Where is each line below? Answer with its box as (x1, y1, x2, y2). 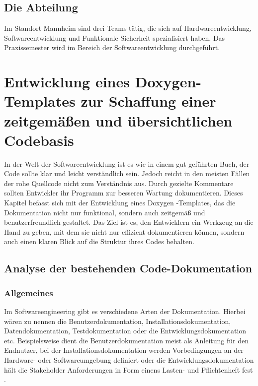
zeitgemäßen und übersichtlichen (4, 110, 233, 130)
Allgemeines (4, 286, 53, 299)
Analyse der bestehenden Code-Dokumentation (4, 260, 253, 276)
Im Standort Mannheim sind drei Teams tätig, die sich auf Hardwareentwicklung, (4, 23, 252, 33)
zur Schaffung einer (81, 91, 216, 111)
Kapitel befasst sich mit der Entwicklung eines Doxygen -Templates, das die (4, 197, 236, 208)
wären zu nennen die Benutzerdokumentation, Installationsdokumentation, (4, 316, 231, 326)
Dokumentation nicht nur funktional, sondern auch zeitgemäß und (4, 207, 205, 217)
